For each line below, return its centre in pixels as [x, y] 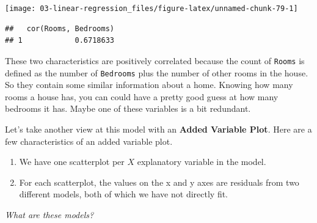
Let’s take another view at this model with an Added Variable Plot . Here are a [158, 129]
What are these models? [49, 214]
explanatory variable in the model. [202, 162]
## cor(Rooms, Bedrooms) [60, 28]
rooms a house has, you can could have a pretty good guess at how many [142, 96]
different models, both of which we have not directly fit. [124, 194]
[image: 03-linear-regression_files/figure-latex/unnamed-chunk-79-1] [151, 9]
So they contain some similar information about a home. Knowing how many [149, 85]
